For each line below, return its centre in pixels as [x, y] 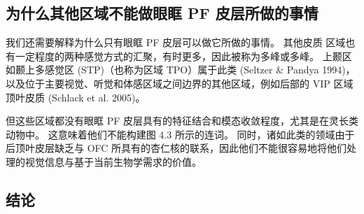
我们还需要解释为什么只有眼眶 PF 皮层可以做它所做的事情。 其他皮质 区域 [176, 42]
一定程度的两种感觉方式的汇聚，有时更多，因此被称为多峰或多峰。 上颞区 [183, 56]
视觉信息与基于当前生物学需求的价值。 [113, 161]
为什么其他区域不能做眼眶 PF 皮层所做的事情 [162, 13]
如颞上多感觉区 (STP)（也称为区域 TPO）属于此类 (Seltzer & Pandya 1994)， [181, 70]
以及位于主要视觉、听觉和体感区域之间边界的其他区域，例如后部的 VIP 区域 [180, 83]
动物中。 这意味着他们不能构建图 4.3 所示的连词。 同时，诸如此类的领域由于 [180, 134]
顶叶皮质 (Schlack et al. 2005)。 [76, 97]
